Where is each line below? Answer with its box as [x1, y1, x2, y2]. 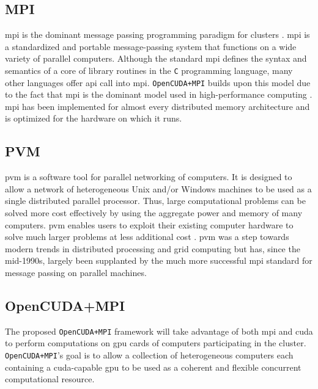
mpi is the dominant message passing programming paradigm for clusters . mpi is [5, 28, 310, 41]
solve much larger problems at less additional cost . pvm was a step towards [5, 230, 289, 243]
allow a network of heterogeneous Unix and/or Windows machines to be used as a [5, 182, 312, 195]
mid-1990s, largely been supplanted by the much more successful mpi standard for [5, 254, 312, 267]
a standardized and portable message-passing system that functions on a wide [5, 40, 297, 53]
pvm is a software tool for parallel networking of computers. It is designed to [5, 170, 292, 183]
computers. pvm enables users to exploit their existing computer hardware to [5, 218, 294, 231]
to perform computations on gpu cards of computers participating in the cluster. [5, 336, 306, 349]
